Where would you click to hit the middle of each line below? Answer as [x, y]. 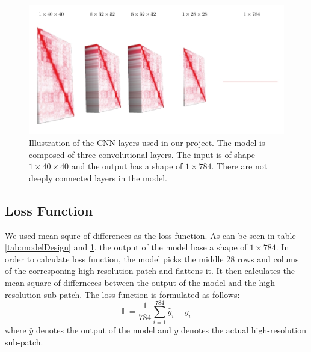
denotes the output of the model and [104, 330]
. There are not [239, 166]
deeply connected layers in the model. [98, 178]
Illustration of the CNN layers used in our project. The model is [147, 142]
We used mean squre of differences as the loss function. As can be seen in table [150, 235]
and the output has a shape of [127, 166]
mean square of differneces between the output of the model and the [131, 282]
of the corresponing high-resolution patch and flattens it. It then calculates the [150, 271]
